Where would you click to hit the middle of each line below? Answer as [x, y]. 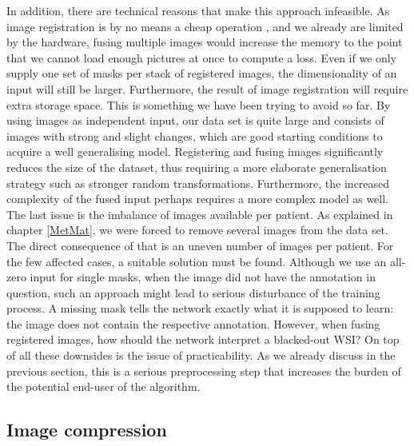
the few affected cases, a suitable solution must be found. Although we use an [197, 261]
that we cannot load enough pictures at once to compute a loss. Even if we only [202, 57]
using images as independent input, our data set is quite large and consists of [195, 120]
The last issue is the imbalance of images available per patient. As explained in [200, 214]
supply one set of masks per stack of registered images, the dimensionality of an [202, 73]
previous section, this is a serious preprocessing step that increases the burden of [204, 370]
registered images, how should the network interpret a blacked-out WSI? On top [203, 339]
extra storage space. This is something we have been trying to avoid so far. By [199, 104]
